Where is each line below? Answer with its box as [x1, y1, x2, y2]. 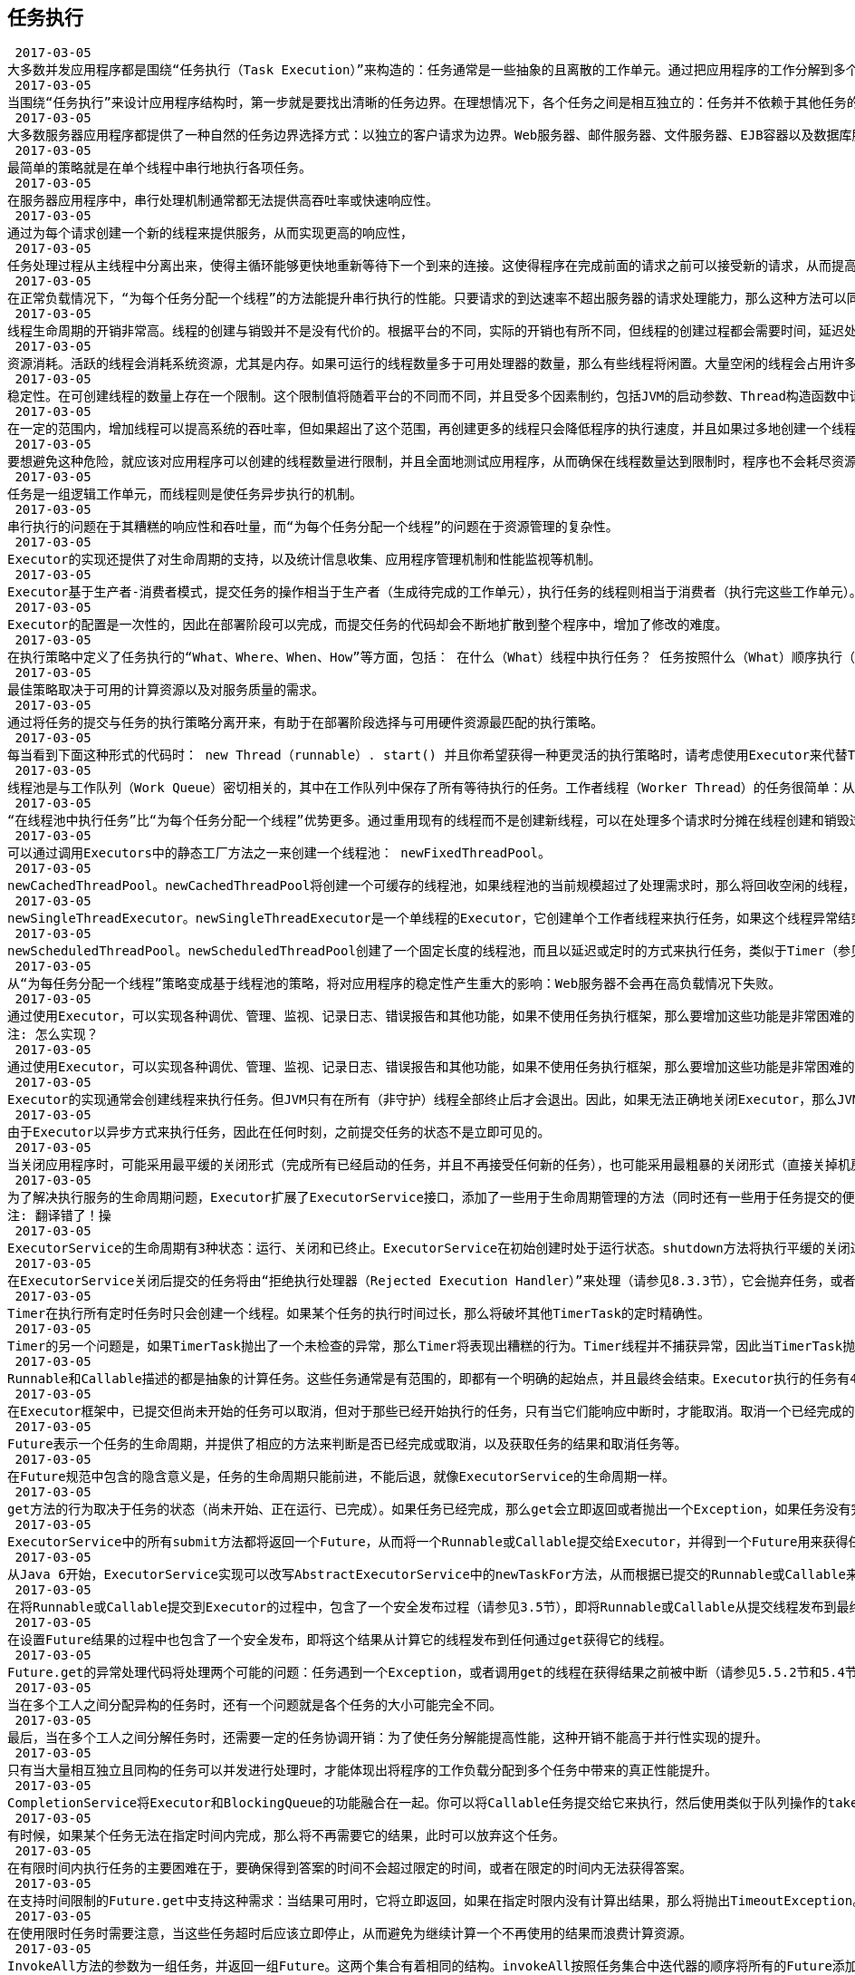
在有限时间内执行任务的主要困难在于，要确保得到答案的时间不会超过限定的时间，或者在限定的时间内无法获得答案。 [7, 1861, 692, 1876]
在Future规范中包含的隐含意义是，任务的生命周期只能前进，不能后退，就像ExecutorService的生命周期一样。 [7, 1469, 676, 1485]
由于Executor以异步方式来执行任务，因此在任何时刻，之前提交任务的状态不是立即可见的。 [7, 1125, 551, 1140]
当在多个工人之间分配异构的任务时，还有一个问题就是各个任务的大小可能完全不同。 [7, 1698, 502, 1713]
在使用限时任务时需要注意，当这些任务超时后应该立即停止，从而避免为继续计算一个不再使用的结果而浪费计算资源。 [7, 1926, 692, 1941]
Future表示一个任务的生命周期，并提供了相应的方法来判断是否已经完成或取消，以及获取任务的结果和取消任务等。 [7, 1437, 687, 1452]
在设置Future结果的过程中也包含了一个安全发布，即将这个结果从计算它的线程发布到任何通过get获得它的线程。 [7, 1632, 672, 1648]
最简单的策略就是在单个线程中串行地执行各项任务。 [7, 160, 312, 176]
